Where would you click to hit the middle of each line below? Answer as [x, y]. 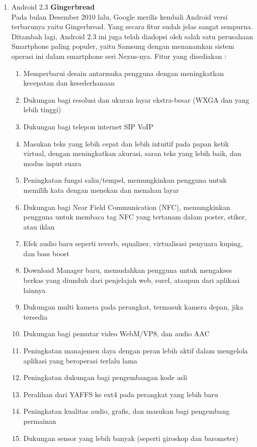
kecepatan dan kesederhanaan [69, 83]
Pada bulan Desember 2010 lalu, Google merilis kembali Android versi [119, 16]
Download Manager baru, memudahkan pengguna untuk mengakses [128, 270]
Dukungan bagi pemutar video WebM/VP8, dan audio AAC [116, 333]
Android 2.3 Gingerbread [53, 7]
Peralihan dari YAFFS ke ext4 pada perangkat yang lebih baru [121, 394]
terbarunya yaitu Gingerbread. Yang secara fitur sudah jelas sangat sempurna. [132, 26]
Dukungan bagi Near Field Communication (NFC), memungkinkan [127, 207]
